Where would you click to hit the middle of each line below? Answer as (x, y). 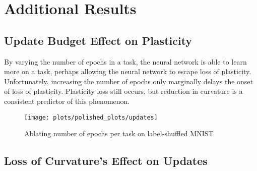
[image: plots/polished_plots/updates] (91, 117)
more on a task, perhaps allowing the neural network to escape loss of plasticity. (128, 71)
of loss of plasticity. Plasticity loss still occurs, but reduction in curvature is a (123, 91)
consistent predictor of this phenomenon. (67, 101)
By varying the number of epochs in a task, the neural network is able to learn (125, 61)
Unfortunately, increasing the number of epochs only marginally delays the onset (129, 81)
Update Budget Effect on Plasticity (98, 40)
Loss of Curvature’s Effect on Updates (106, 161)
